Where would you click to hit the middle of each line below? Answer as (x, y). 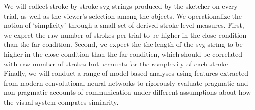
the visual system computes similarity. (61, 101)
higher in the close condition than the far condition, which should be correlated (123, 54)
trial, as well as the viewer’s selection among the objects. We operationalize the (123, 15)
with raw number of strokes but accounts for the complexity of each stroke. (117, 63)
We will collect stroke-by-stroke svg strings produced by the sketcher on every (121, 6)
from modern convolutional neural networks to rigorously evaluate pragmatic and (126, 82)
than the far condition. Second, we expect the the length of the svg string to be (123, 44)
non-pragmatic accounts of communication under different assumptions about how (127, 92)
